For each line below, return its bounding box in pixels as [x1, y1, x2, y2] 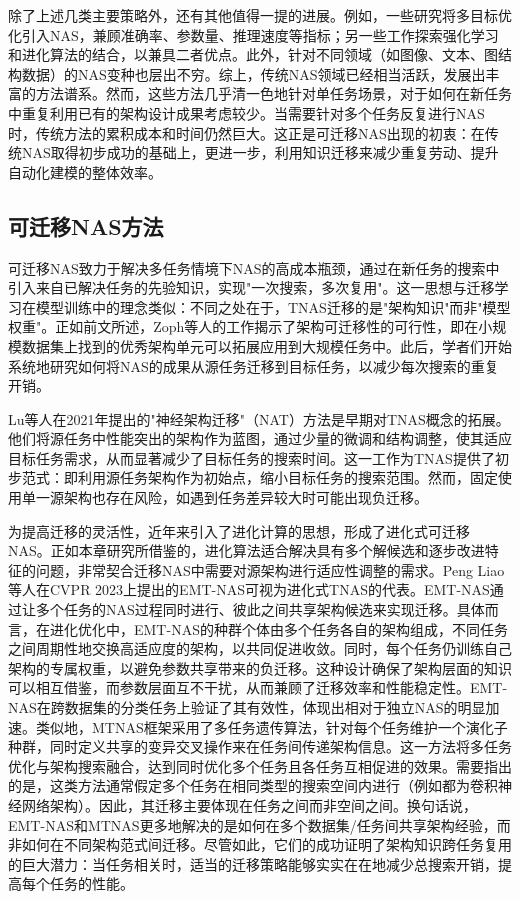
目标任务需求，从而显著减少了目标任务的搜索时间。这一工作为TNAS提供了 [8, 447, 495, 468]
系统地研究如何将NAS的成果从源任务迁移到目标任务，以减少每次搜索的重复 [8, 355, 499, 376]
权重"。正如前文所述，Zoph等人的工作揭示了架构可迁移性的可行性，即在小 [8, 316, 493, 337]
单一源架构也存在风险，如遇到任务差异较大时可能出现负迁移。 [21, 487, 428, 508]
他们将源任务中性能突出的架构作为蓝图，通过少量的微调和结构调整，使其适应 [8, 428, 512, 449]
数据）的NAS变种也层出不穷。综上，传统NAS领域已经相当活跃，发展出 [21, 63, 486, 84]
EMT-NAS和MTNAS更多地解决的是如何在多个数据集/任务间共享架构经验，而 [8, 814, 511, 835]
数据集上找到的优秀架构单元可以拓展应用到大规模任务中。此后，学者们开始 [21, 335, 512, 356]
